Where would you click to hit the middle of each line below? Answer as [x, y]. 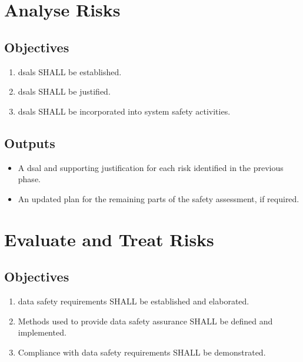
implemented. [42, 332]
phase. [29, 179]
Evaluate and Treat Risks [109, 239]
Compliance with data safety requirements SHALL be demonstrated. [142, 352]
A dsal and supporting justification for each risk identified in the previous [151, 167]
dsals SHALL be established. [70, 71]
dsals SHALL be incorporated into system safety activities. [124, 111]
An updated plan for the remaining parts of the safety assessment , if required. [159, 198]
